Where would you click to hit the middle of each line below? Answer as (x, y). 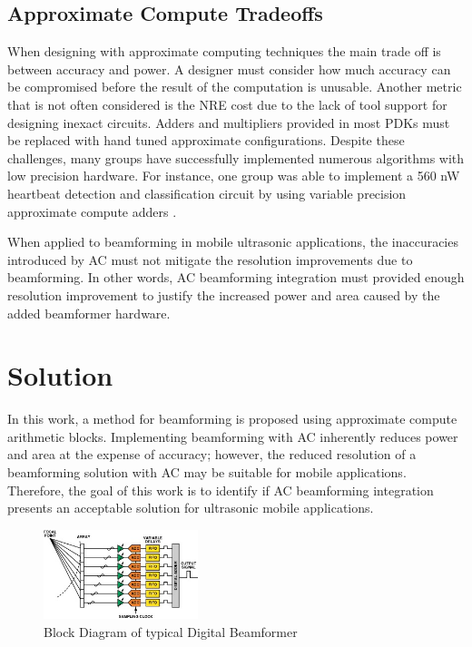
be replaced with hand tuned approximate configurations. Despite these (206, 140)
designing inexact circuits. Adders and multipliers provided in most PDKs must (229, 122)
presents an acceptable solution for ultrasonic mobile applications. (191, 508)
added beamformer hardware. (89, 313)
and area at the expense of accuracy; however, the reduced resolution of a (212, 454)
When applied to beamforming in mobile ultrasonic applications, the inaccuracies (233, 242)
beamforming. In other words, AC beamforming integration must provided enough (236, 277)
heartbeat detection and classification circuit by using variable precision (207, 193)
